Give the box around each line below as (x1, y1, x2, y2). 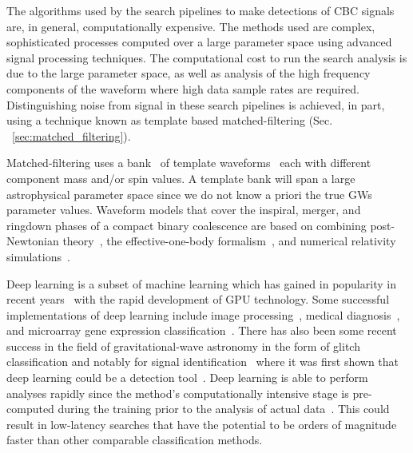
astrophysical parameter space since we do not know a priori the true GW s (6, 185, 372, 202)
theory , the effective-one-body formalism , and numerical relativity (62, 232, 396, 249)
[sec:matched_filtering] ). (12, 127, 131, 144)
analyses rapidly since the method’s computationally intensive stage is (6, 384, 349, 401)
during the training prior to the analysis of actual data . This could (58, 400, 390, 417)
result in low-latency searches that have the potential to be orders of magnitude (6, 415, 397, 432)
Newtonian (6, 232, 59, 249)
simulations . (6, 248, 70, 264)
